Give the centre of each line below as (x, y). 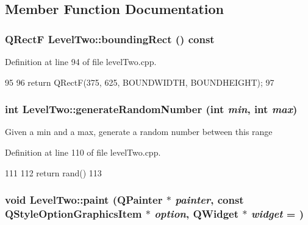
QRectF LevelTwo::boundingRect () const (110, 39)
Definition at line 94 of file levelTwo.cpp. (81, 61)
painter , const (210, 200)
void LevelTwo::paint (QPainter (84, 200)
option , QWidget (197, 214)
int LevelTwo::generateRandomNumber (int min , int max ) (151, 109)
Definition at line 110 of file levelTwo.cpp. (83, 152)
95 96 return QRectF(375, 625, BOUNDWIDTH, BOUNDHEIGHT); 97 (140, 82)
